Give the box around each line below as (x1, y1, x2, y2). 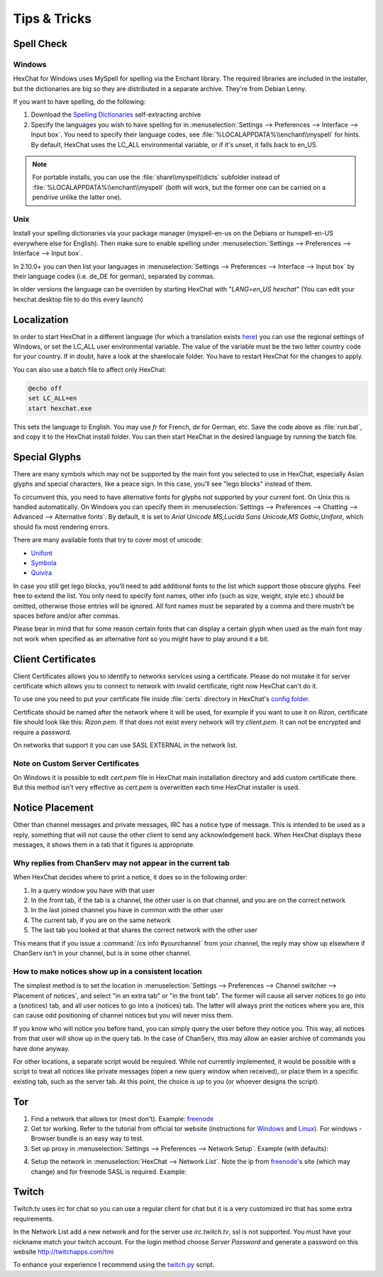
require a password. (13, 727, 72, 736)
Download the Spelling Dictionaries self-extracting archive (30, 110, 201, 119)
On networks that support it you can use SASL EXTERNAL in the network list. (13, 740, 238, 749)
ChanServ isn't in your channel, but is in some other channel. (13, 949, 191, 958)
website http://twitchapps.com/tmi (13, 1248, 114, 1256)
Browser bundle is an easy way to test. (30, 1134, 145, 1143)
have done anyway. (13, 1044, 70, 1052)
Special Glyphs (13, 451, 82, 463)
